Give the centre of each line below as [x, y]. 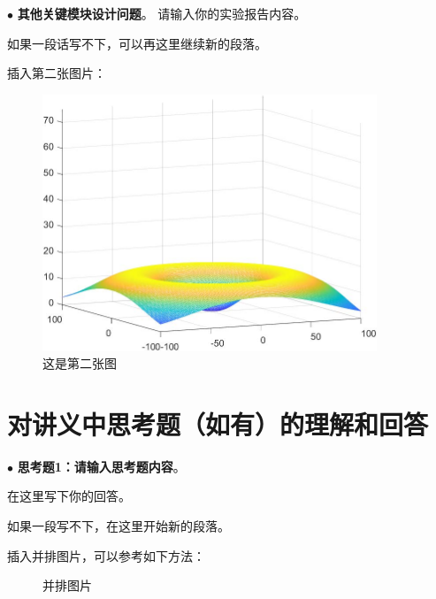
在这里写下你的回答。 [69, 496]
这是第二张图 [80, 363]
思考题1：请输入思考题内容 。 [101, 466]
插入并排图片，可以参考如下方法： [106, 555]
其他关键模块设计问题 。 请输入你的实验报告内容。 [162, 13]
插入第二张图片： [57, 73]
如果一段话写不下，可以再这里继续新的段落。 [137, 43]
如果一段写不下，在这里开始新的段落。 [119, 526]
